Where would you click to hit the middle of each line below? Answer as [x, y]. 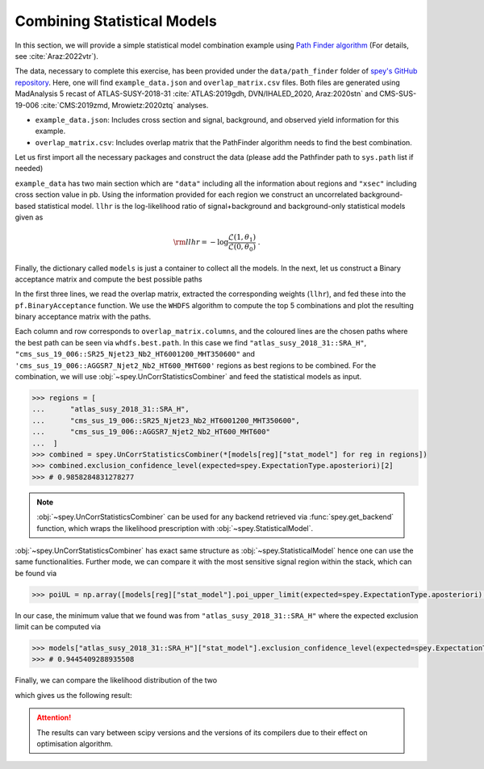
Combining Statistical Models [116, 21]
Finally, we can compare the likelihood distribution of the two [116, 680]
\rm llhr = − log [201, 242]
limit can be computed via [58, 627]
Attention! [54, 717]
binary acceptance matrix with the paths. [83, 317]
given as [29, 217]
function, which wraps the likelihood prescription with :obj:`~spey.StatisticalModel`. [175, 528]
